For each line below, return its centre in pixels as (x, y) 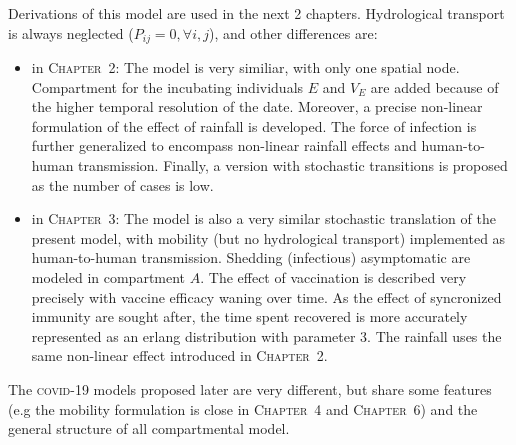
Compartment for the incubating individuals (167, 86)
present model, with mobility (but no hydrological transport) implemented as (268, 237)
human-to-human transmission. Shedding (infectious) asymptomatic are (251, 257)
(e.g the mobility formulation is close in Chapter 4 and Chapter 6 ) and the (243, 408)
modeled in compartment (108, 276)
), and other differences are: (293, 32)
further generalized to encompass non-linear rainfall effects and (224, 145)
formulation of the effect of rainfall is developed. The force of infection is (254, 125)
